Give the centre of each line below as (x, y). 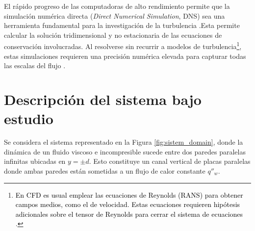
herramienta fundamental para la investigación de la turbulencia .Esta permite (122, 25)
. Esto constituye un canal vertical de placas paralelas (170, 161)
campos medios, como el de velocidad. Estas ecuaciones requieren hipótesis (128, 204)
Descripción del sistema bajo (103, 99)
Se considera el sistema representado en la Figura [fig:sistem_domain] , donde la (124, 142)
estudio (29, 118)
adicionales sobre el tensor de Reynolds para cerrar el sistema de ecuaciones (129, 214)
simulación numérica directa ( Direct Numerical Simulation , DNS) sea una (115, 15)
